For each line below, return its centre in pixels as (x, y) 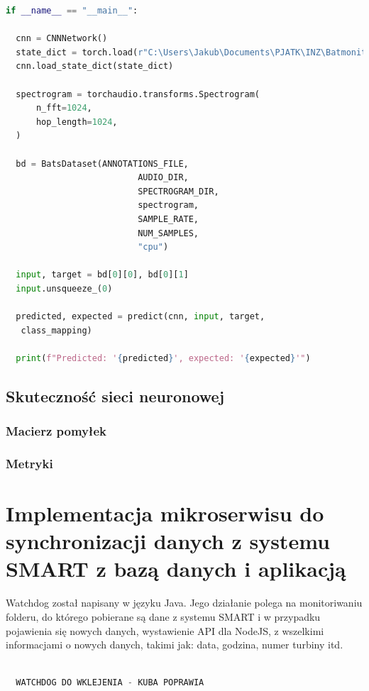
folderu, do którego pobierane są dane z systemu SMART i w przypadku (163, 617)
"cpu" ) (153, 247)
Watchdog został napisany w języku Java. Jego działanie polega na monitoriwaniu (184, 603)
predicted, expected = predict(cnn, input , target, (141, 317)
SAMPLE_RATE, (169, 219)
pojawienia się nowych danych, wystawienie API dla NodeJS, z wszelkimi (165, 630)
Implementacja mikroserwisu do (165, 513)
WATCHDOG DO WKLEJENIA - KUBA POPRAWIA (110, 683)
